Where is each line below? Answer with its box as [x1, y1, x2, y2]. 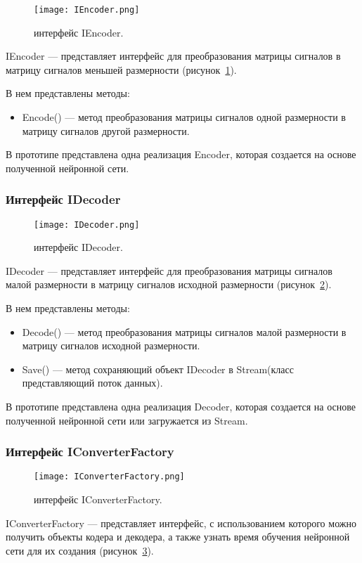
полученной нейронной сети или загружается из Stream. [6, 413, 248, 427]
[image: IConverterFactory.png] [34, 472, 185, 482]
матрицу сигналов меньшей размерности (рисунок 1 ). [6, 62, 237, 77]
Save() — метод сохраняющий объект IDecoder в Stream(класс [22, 361, 294, 376]
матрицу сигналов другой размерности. [22, 123, 190, 138]
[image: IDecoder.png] [34, 219, 140, 230]
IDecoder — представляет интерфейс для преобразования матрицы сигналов [6, 263, 332, 278]
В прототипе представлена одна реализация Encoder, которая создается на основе [6, 147, 356, 162]
